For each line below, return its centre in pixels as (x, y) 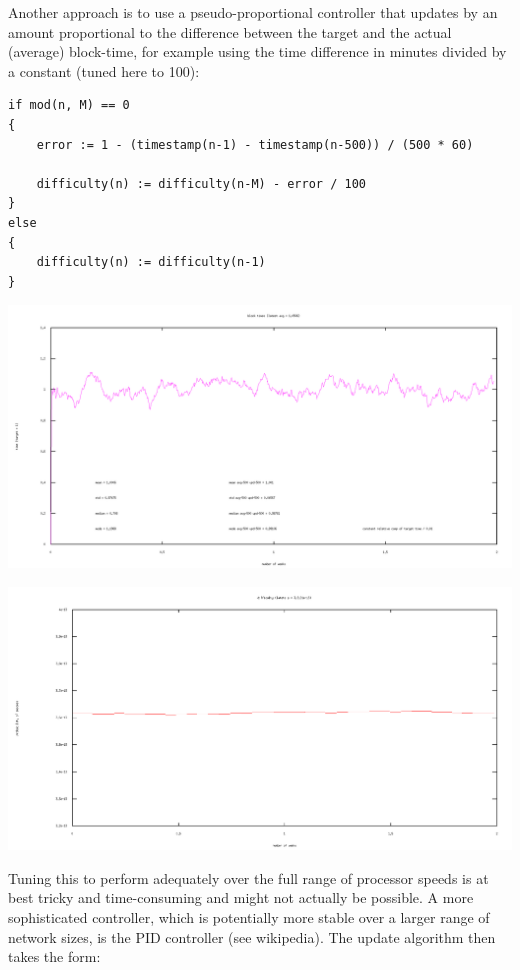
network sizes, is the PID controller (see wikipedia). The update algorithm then (252, 936)
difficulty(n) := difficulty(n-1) (151, 262)
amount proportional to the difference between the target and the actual (230, 31)
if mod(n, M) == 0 (69, 105)
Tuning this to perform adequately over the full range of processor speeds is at (248, 877)
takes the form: (54, 956)
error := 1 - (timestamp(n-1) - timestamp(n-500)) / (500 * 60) (255, 144)
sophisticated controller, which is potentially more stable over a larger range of (249, 917)
